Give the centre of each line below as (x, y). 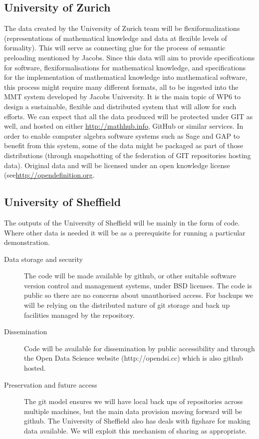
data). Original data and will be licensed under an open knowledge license (117, 165)
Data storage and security (43, 259)
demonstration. (27, 242)
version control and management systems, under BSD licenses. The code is (138, 285)
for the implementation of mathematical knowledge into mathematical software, (126, 77)
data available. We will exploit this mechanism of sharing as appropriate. (135, 431)
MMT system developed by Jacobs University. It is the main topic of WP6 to (123, 97)
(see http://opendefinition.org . (49, 175)
